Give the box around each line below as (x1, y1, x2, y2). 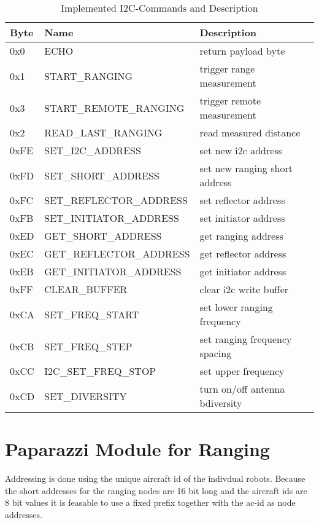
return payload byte (199, 44, 285, 58)
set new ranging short (199, 161, 293, 175)
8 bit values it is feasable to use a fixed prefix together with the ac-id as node (5, 496, 296, 509)
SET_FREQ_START (44, 307, 139, 321)
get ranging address (199, 229, 283, 243)
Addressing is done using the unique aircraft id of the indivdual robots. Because (5, 472, 306, 485)
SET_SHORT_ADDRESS (44, 168, 159, 183)
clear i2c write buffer (199, 282, 289, 296)
